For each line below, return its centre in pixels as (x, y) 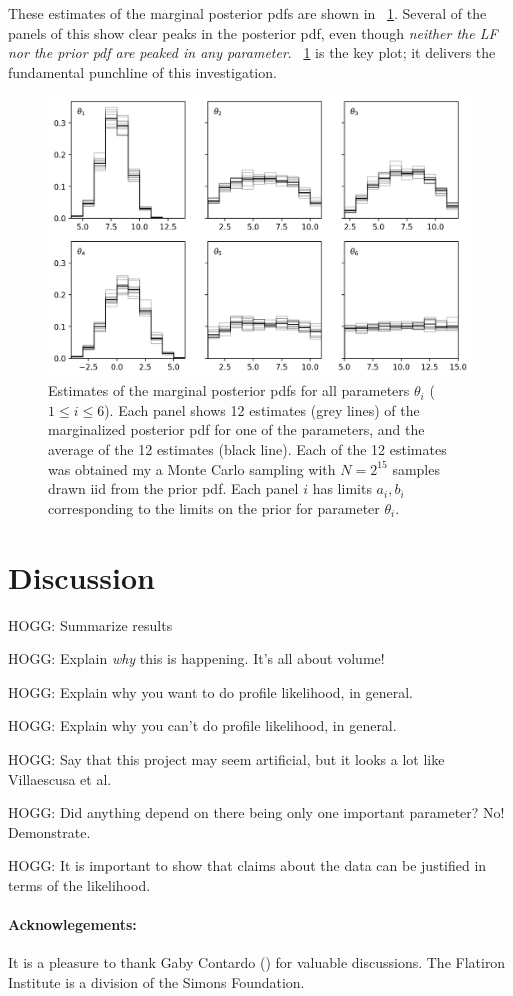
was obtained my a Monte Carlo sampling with (192, 468)
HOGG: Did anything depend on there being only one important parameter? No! (256, 812)
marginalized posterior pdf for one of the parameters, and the (236, 429)
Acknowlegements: (72, 924)
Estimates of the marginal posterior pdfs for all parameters (229, 390)
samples (416, 468)
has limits (342, 488)
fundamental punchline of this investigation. (142, 71)
